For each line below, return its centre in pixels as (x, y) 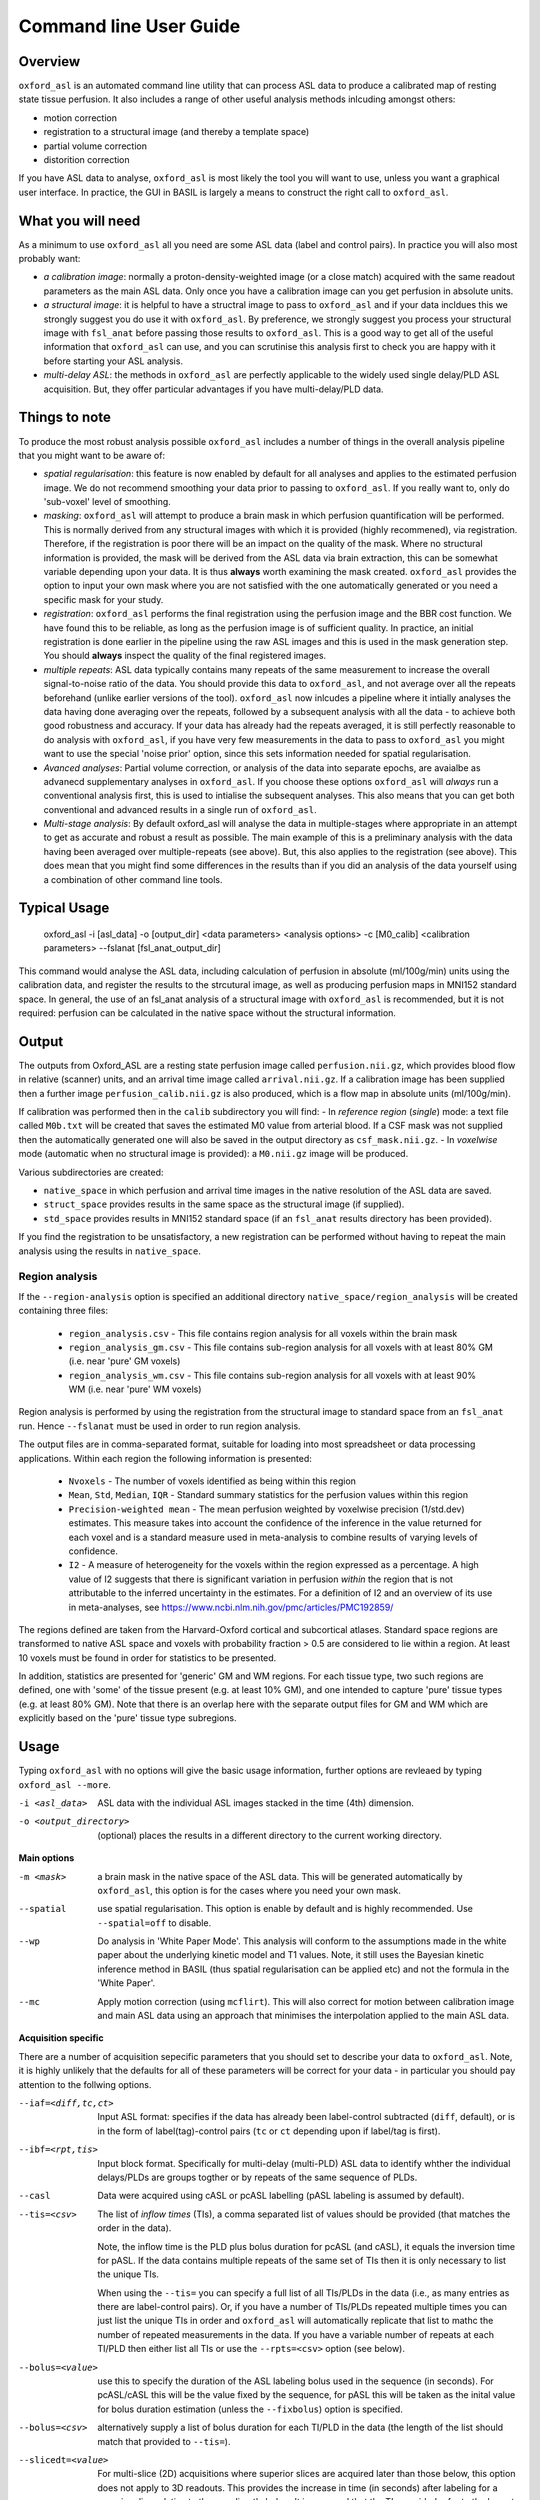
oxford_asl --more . (65, 1784)
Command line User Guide (129, 26)
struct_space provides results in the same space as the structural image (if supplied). (224, 1204)
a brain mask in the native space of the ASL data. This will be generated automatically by (280, 1876)
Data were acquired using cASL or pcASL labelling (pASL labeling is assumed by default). (281, 2196)
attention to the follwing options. (85, 2084)
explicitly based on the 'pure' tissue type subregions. (127, 1718)
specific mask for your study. (103, 599)
